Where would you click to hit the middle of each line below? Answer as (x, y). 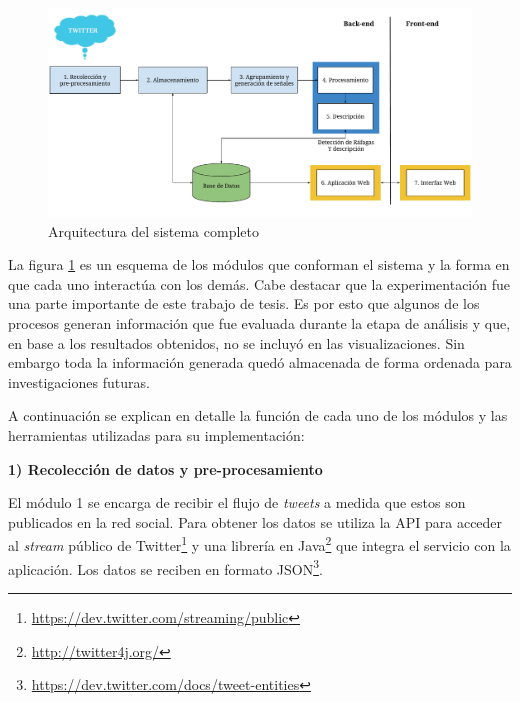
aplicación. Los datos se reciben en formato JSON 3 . (165, 567)
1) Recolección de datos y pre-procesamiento (165, 468)
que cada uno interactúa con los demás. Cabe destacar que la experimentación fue (259, 283)
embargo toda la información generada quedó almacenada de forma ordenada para (260, 362)
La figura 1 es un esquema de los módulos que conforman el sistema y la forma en (259, 264)
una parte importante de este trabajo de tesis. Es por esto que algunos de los (244, 303)
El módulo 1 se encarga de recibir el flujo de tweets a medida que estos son (237, 502)
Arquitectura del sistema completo (153, 230)
